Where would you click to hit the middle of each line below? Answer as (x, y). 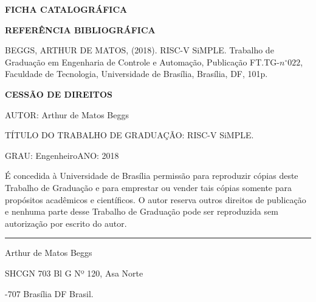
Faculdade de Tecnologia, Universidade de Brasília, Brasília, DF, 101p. (136, 74)
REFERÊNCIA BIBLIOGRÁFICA (80, 29)
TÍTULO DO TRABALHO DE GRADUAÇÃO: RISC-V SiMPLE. (129, 135)
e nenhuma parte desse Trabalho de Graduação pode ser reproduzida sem (142, 211)
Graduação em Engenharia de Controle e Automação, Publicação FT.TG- (143, 62)
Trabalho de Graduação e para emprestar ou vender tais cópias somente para (148, 187)
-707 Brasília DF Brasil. (49, 293)
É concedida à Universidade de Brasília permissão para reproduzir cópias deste (152, 176)
